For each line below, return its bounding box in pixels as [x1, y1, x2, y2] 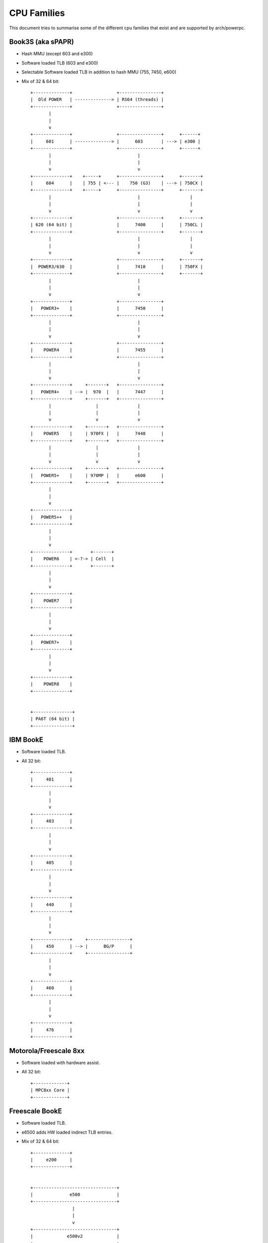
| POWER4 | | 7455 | [30, 347, 164, 353]
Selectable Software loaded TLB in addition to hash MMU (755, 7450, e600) [21, 69, 177, 75]
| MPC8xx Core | [30, 1087, 70, 1093]
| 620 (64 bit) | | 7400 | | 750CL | [30, 222, 203, 228]
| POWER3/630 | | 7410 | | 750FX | [30, 264, 203, 269]
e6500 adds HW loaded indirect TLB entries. [21, 1129, 113, 1135]
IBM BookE [9, 736, 43, 744]
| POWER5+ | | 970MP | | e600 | [30, 472, 164, 478]
